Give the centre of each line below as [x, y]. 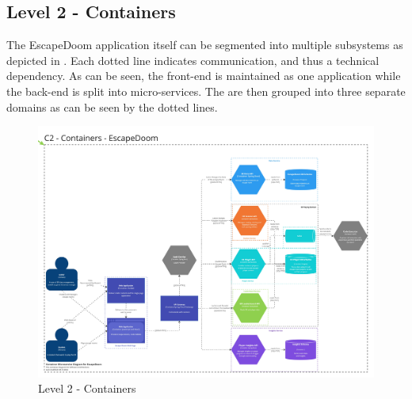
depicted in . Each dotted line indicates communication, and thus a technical [193, 60]
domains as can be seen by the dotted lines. [112, 106]
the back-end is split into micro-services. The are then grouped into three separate [206, 91]
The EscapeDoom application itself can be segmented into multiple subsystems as [205, 45]
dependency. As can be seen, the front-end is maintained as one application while [204, 76]
